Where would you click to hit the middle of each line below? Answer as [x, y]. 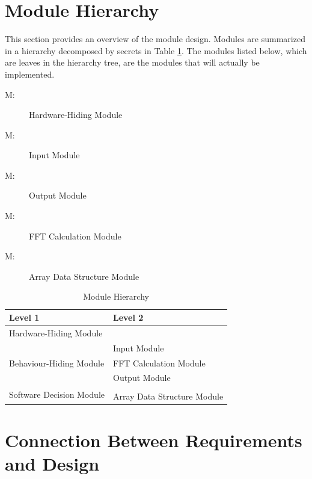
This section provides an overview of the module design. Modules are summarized [155, 39]
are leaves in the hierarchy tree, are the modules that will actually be [132, 62]
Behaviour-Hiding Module [57, 363]
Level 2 [128, 317]
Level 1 [24, 317]
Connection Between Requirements [154, 440]
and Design [52, 463]
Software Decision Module [57, 394]
